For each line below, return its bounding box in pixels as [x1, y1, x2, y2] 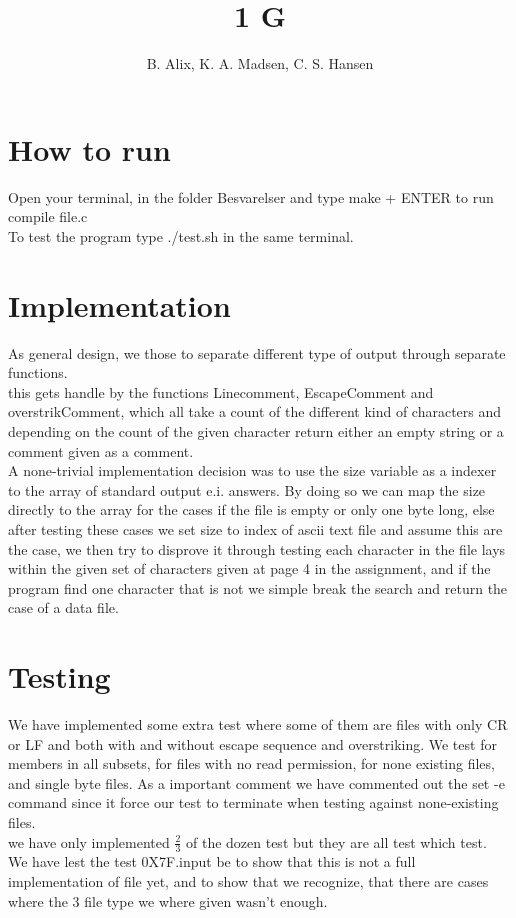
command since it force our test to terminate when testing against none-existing [8, 792, 499, 813]
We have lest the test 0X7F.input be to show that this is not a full [8, 851, 416, 872]
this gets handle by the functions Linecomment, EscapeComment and [8, 381, 434, 402]
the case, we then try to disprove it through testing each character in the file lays [8, 538, 506, 559]
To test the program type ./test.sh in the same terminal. [8, 225, 354, 246]
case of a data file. [8, 597, 119, 618]
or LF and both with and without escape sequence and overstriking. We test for [8, 733, 497, 754]
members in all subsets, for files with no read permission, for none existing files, [8, 753, 495, 774]
